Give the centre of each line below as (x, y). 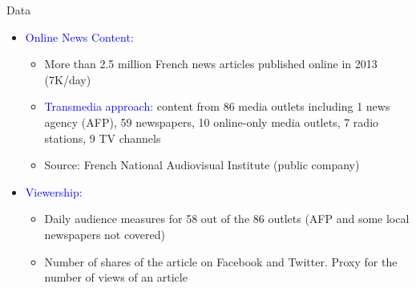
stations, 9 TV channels (103, 138)
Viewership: (54, 191)
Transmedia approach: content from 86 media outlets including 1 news (217, 106)
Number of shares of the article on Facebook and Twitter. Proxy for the (221, 261)
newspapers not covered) (105, 234)
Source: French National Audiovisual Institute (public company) (202, 165)
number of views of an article (116, 277)
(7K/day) (68, 79)
